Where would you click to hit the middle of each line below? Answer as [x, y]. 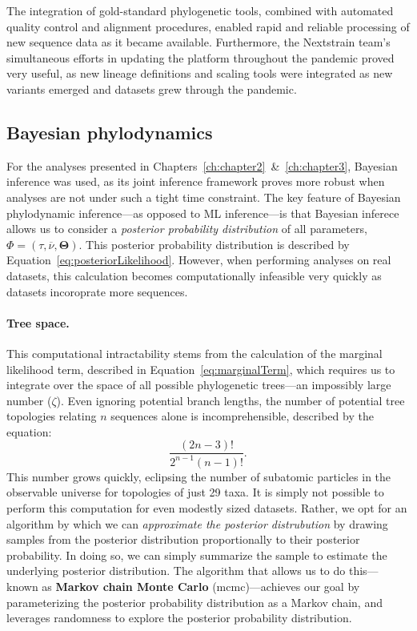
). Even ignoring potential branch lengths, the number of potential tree [231, 400]
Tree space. [38, 322]
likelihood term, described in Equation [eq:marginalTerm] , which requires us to [201, 369]
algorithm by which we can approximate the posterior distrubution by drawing [197, 523]
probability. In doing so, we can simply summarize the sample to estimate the [197, 555]
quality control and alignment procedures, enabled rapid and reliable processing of [208, 26]
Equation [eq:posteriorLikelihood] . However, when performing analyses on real [199, 260]
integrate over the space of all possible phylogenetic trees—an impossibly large [199, 385]
